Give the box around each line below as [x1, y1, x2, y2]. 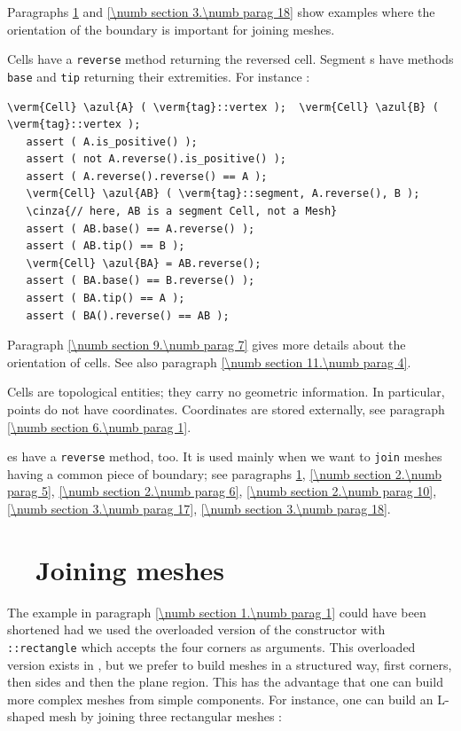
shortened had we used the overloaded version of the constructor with [7, 620, 386, 639]
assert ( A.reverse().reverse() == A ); [26, 169, 268, 183]
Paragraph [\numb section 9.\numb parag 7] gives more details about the [7, 335, 406, 354]
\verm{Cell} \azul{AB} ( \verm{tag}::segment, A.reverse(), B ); [26, 187, 420, 200]
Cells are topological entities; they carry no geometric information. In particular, [7, 382, 445, 401]
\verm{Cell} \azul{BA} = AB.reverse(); [26, 256, 262, 270]
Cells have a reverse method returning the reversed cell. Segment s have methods [7, 50, 454, 68]
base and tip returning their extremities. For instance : [7, 67, 310, 85]
